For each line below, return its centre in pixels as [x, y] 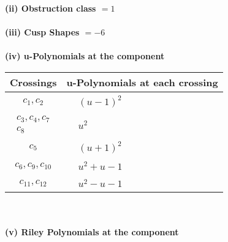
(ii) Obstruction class [51, 8]
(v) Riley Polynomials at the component [92, 231]
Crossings [33, 82]
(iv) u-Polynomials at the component [85, 56]
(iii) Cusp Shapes [42, 32]
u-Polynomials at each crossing [142, 82]
